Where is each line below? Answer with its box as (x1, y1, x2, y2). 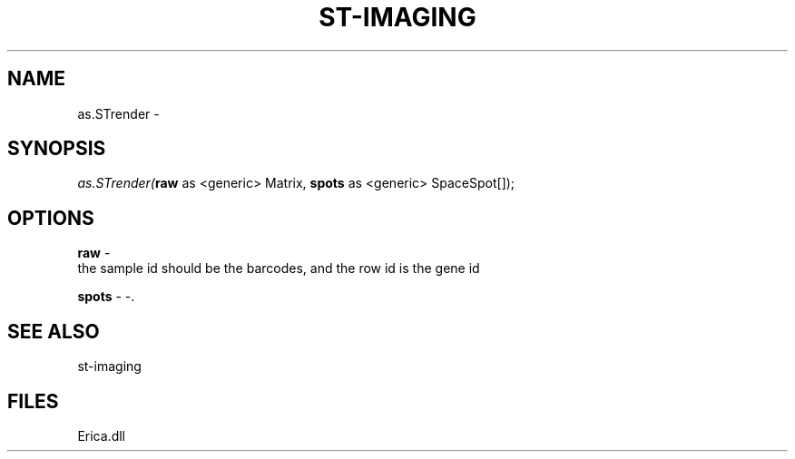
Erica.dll (77, 427, 125, 444)
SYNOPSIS (7, 137, 106, 161)
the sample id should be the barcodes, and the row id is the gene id (77, 260, 480, 277)
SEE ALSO (7, 319, 100, 343)
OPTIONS (7, 206, 94, 229)
